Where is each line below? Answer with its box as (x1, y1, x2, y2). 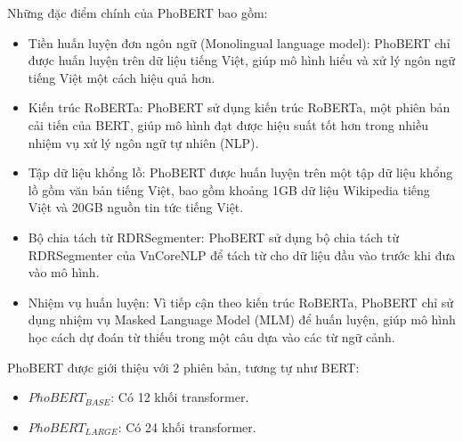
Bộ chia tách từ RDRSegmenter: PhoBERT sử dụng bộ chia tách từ (28, 227, 400, 246)
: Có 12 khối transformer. (110, 388, 249, 406)
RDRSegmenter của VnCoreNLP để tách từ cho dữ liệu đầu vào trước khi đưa (28, 245, 456, 264)
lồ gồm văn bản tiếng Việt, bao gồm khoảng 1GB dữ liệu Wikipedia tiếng (28, 180, 430, 199)
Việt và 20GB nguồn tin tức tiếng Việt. (28, 198, 244, 217)
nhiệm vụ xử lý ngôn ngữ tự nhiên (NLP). (28, 133, 259, 151)
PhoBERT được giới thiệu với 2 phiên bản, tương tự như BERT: (7, 357, 360, 376)
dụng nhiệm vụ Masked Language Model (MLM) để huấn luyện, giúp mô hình (28, 310, 456, 329)
